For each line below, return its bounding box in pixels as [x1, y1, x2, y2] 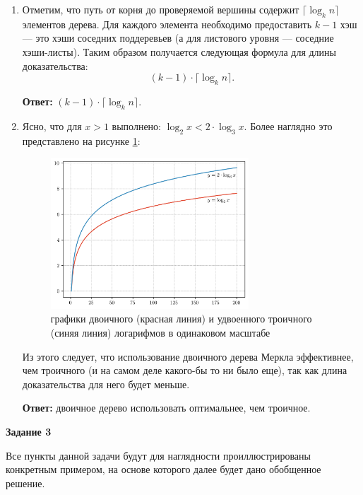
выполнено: [112, 118, 161, 133]
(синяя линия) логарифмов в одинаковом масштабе [50, 325, 270, 339]
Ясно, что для [22, 118, 82, 133]
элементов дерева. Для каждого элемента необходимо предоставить [22, 16, 312, 31]
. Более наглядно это [244, 118, 333, 133]
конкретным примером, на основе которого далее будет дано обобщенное [6, 462, 321, 477]
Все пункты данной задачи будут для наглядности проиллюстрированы [6, 448, 311, 462]
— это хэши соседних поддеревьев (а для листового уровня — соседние [22, 30, 334, 45]
